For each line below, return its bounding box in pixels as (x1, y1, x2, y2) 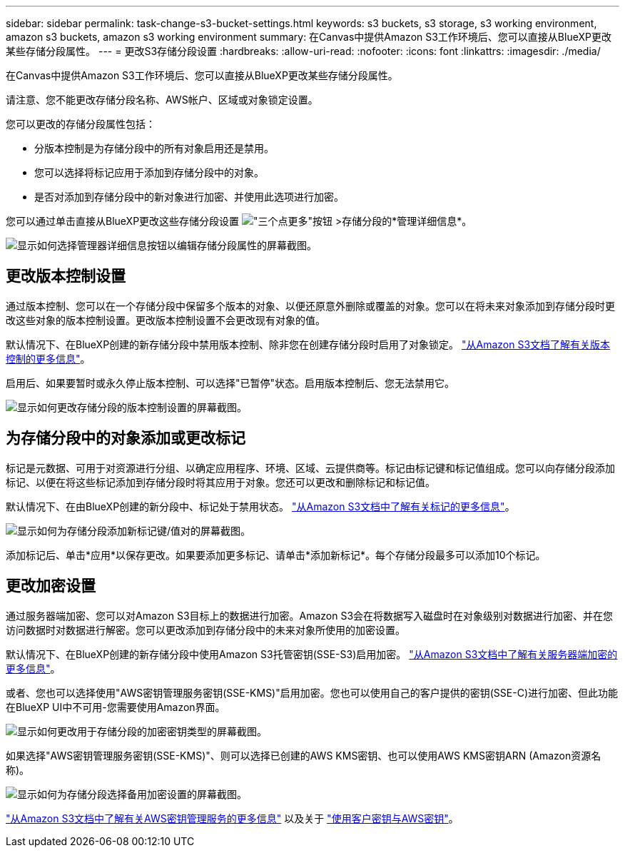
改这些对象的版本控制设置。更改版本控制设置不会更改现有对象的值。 (6, 313, 325, 326)
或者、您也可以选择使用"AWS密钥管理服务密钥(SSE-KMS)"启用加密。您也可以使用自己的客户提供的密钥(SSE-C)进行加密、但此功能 (6, 686, 619, 699)
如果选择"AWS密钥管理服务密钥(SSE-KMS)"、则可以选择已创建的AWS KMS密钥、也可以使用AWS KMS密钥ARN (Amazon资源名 (6, 749, 601, 762)
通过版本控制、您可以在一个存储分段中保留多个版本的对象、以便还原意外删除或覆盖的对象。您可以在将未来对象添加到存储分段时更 (6, 299, 615, 312)
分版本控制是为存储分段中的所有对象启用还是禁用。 (34, 142, 274, 154)
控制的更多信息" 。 (6, 352, 91, 365)
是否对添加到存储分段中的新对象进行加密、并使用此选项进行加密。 (34, 191, 344, 203)
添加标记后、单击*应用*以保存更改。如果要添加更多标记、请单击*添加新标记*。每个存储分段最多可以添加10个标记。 (6, 548, 546, 561)
